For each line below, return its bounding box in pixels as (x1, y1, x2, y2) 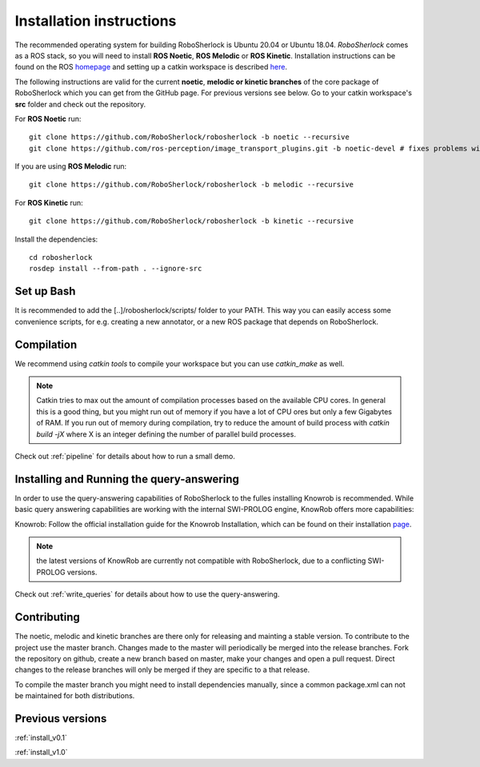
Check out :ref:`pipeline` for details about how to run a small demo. (14, 451, 235, 461)
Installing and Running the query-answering (14, 472, 240, 485)
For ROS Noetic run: (14, 114, 82, 123)
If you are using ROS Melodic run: (14, 162, 127, 171)
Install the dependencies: (14, 234, 98, 244)
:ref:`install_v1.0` (14, 748, 68, 757)
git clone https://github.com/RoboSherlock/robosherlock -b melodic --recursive (29, 180, 354, 190)
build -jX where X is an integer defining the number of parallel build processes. (36, 429, 296, 439)
